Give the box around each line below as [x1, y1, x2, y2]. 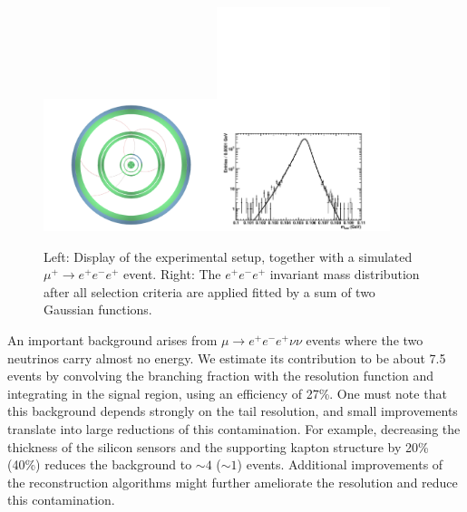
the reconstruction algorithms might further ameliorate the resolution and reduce [7, 472, 458, 491]
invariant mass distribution [269, 265, 420, 284]
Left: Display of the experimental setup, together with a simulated [44, 246, 413, 266]
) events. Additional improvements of [237, 455, 443, 474]
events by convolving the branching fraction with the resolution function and [7, 366, 434, 385]
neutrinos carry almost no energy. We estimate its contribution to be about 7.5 [7, 348, 446, 367]
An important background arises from [7, 330, 218, 349]
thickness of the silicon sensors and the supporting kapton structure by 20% [7, 437, 429, 456]
